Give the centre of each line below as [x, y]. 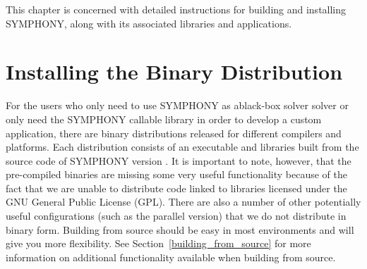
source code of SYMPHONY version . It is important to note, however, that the [179, 160]
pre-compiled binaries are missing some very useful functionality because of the [176, 174]
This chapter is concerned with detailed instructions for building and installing [176, 9]
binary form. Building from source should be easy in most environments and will [180, 229]
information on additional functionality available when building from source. [171, 257]
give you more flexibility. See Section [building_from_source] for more [158, 243]
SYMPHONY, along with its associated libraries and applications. [149, 23]
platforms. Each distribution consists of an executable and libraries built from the [182, 147]
